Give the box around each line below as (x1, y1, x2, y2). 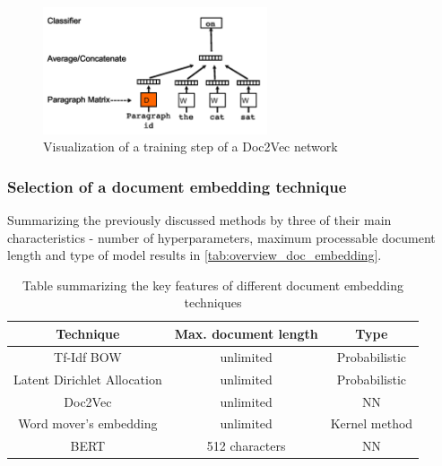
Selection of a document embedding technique (7, 175, 347, 197)
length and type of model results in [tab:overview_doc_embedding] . (7, 246, 382, 264)
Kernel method (330, 414, 413, 433)
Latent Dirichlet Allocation (13, 369, 162, 388)
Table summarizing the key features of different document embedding (22, 275, 404, 294)
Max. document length (174, 324, 318, 342)
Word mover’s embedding (18, 414, 158, 433)
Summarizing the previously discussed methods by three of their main (7, 211, 392, 229)
